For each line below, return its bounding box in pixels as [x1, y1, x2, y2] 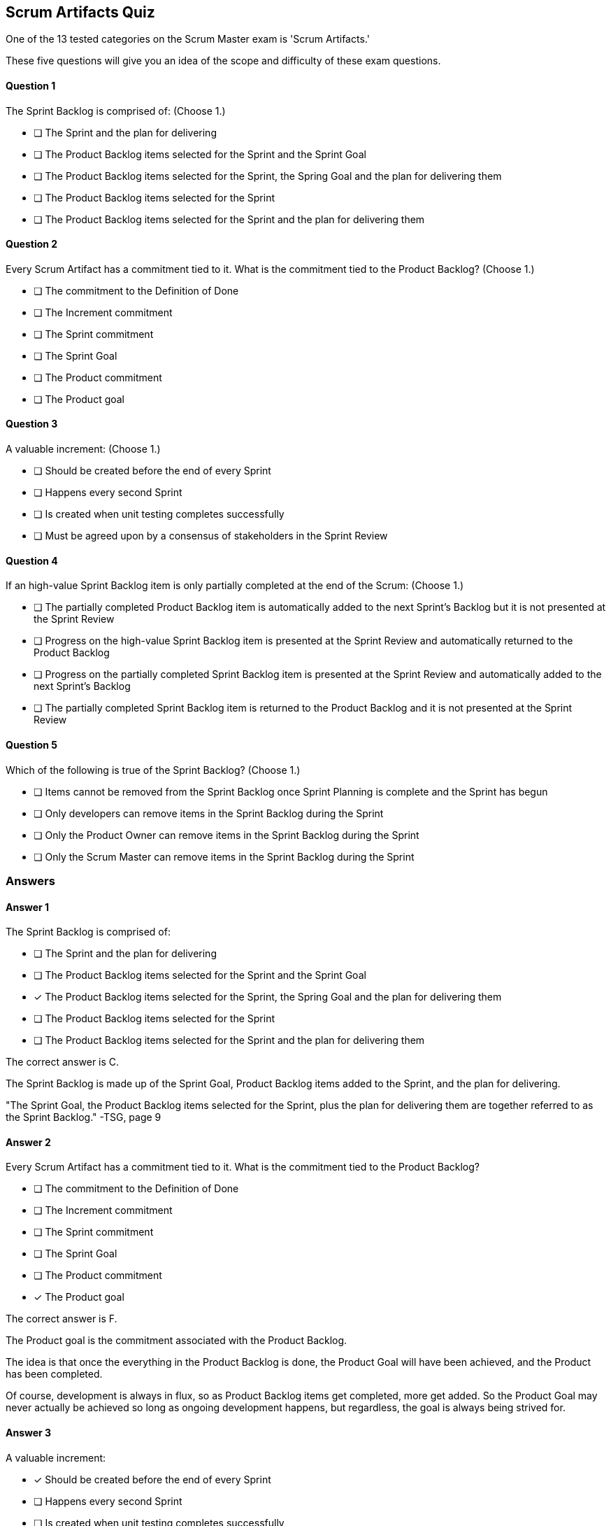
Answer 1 [6, 900, 50, 913]
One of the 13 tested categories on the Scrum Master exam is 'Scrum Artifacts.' [6, 33, 370, 45]
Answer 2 [6, 1136, 51, 1148]
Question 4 [6, 554, 58, 567]
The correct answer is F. [6, 1313, 117, 1325]
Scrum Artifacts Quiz [6, 3, 155, 21]
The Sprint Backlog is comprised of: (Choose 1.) [6, 104, 226, 117]
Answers [6, 873, 55, 888]
